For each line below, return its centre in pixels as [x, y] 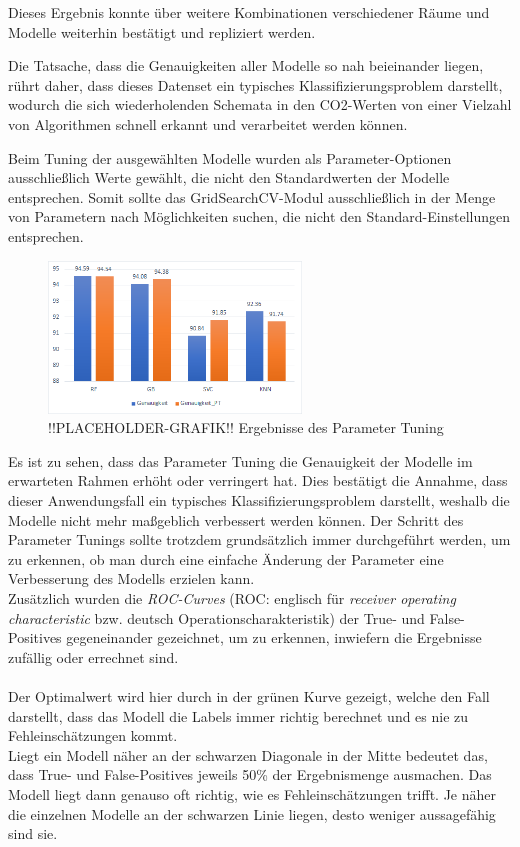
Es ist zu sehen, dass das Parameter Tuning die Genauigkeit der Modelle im [240, 460]
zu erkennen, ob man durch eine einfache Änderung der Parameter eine [226, 558]
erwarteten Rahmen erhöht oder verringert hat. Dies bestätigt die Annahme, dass [258, 480]
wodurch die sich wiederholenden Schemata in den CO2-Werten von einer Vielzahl [260, 104]
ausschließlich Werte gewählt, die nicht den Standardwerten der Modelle [229, 177]
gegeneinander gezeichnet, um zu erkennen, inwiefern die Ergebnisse [274, 637]
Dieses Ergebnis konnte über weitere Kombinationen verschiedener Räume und [249, 12]
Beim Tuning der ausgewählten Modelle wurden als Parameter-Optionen [230, 157]
